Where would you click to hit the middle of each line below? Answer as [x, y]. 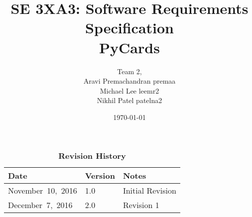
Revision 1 [141, 205]
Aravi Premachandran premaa [129, 81]
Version [100, 176]
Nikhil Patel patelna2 [129, 100]
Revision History [92, 156]
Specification [129, 28]
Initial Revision [149, 191]
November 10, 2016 [43, 191]
